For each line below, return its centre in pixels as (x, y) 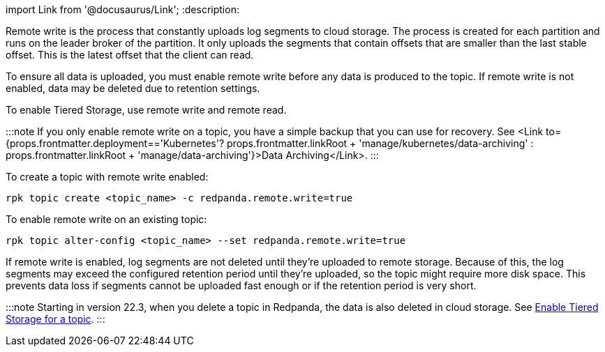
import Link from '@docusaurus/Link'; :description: (122, 9)
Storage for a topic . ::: (55, 319)
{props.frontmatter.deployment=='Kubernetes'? (115, 143)
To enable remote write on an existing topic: (106, 219)
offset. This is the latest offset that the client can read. (130, 55)
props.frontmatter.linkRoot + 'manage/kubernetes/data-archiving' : (380, 143)
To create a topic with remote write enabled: (107, 177)
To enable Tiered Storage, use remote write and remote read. (146, 110)
